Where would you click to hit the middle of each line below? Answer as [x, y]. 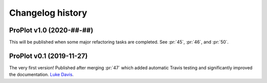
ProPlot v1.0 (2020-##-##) [51, 30]
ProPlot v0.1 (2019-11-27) [48, 56]
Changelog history [48, 13]
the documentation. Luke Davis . [42, 75]
